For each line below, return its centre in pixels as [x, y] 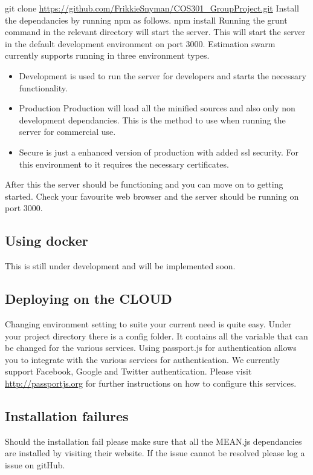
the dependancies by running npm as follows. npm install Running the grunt [146, 20]
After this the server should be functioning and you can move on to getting [144, 184]
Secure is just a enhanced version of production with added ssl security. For [159, 152]
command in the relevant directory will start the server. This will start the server [155, 32]
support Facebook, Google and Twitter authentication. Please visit [128, 371]
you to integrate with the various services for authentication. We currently [143, 359]
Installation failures [67, 415]
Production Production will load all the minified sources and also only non [157, 108]
